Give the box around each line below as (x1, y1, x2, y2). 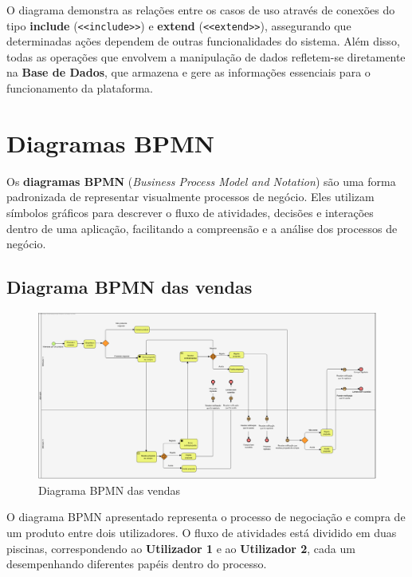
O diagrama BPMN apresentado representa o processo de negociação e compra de (6, 508, 406, 525)
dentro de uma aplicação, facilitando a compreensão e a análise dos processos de (6, 219, 398, 236)
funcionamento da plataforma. (6, 80, 154, 97)
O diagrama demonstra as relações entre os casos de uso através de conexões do (6, 2, 395, 18)
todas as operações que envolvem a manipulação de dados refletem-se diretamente (6, 48, 406, 65)
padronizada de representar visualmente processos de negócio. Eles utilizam (6, 188, 375, 205)
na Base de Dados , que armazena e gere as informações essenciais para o (6, 64, 371, 81)
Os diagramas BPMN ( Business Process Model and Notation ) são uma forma (6, 172, 396, 189)
